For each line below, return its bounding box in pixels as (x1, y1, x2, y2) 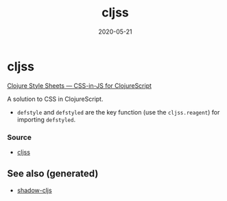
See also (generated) (7, 168, 99, 180)
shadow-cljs (16, 186, 53, 194)
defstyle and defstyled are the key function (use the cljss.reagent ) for (16, 108, 220, 116)
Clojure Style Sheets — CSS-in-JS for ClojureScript (7, 81, 152, 90)
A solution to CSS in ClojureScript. (7, 95, 104, 103)
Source (7, 132, 32, 142)
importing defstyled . (16, 115, 76, 123)
